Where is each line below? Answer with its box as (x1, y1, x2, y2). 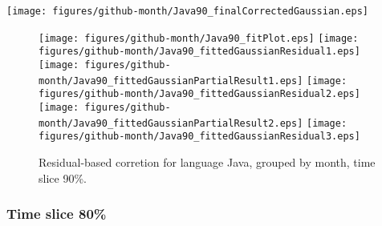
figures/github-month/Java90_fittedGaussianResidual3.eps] (39, 131, 360, 143)
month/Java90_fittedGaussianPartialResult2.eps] (39, 117, 303, 129)
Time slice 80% (6, 204, 107, 224)
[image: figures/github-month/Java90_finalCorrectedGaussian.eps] (6, 6, 369, 17)
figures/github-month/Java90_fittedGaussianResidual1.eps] (39, 46, 360, 58)
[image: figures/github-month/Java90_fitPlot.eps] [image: (39, 32, 359, 44)
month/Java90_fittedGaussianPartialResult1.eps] (39, 75, 303, 87)
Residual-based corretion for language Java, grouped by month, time (39, 153, 376, 170)
